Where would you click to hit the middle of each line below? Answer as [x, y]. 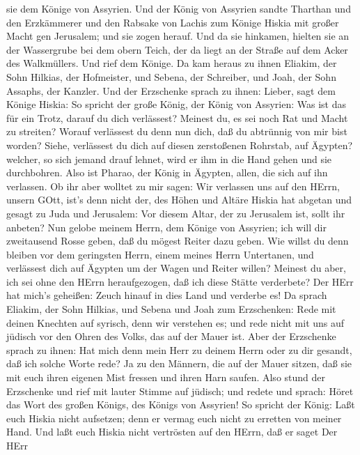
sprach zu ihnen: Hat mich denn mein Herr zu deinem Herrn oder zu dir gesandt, [179, 349]
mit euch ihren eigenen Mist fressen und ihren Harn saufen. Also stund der [166, 377]
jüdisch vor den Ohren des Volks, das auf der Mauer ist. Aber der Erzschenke [171, 336]
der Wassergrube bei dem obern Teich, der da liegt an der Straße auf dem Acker [177, 49]
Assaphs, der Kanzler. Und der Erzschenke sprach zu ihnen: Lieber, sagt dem [171, 90]
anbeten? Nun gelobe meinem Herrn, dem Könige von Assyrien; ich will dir [166, 227]
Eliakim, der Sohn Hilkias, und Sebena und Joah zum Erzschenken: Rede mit [171, 309]
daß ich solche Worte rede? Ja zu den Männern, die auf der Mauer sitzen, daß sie [179, 363]
